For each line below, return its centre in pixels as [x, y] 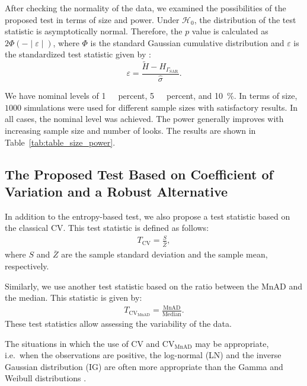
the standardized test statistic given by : [78, 54]
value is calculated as [230, 31]
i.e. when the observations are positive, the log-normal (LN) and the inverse [143, 355]
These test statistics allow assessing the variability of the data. [118, 324]
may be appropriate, [232, 343]
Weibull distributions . [46, 378]
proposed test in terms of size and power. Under [92, 19]
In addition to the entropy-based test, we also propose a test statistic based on [148, 216]
